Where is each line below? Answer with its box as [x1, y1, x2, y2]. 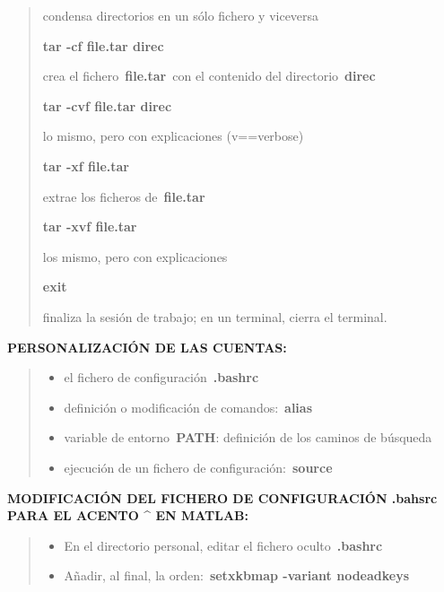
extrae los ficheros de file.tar [42, 187, 205, 205]
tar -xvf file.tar [42, 217, 137, 236]
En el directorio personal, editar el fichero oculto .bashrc [64, 535, 383, 554]
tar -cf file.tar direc [42, 36, 164, 55]
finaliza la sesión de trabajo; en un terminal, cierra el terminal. [42, 307, 387, 326]
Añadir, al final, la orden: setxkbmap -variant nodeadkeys [64, 566, 410, 585]
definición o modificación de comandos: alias [64, 397, 313, 416]
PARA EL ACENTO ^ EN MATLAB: [7, 506, 249, 525]
